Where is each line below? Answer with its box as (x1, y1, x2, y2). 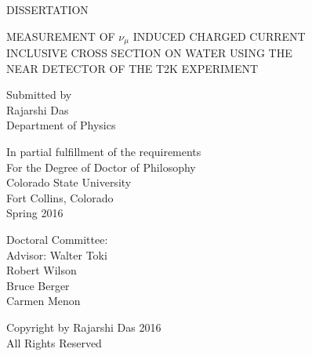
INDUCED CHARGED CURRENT (132, 27, 306, 44)
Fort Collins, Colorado (6, 189, 114, 205)
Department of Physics (6, 117, 116, 133)
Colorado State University (6, 174, 132, 191)
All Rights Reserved (6, 334, 102, 351)
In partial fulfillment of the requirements (6, 143, 201, 160)
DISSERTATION (6, 2, 89, 17)
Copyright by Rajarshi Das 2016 (6, 318, 161, 335)
